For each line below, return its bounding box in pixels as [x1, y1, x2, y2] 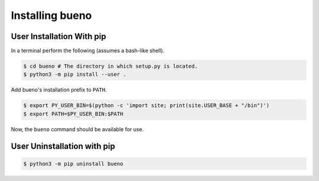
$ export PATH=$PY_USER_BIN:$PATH [23, 110, 123, 117]
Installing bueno [11, 9, 92, 22]
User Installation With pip [11, 31, 106, 41]
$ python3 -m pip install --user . [23, 71, 126, 78]
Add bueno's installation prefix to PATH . [11, 86, 107, 93]
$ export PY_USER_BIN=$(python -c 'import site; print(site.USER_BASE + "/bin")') [23, 102, 270, 109]
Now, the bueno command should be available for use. [11, 125, 144, 132]
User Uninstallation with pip [11, 141, 115, 151]
